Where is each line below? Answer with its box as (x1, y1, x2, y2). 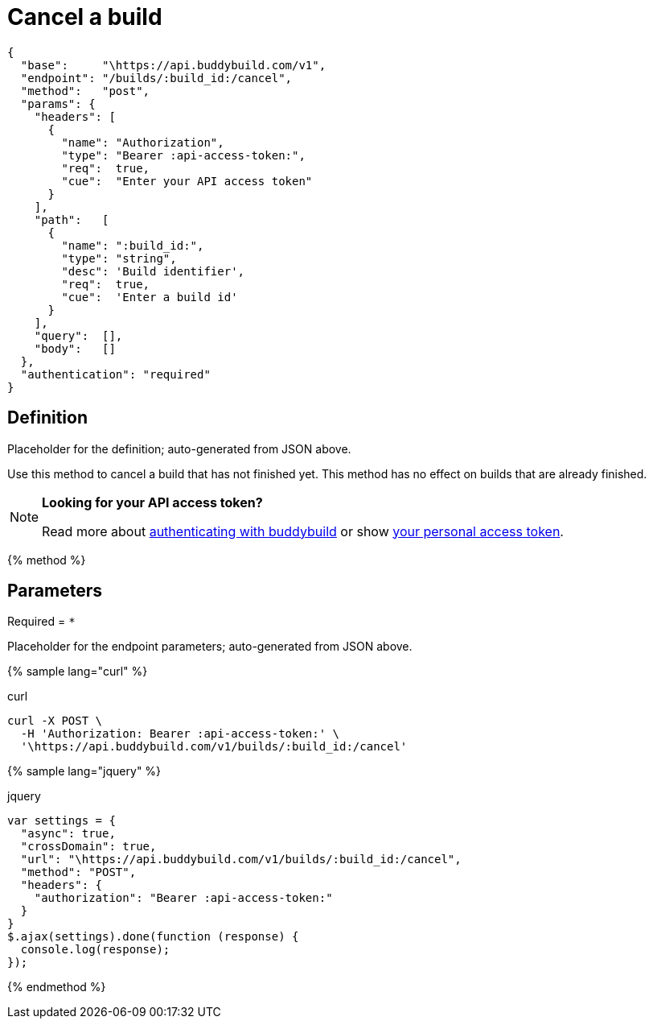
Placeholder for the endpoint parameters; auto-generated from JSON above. (7, 639, 413, 654)
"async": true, (20, 827, 116, 841)
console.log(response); (20, 943, 170, 957)
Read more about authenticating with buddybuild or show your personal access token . (42, 523, 564, 539)
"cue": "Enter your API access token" (61, 174, 313, 188)
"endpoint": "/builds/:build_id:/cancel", (20, 71, 293, 85)
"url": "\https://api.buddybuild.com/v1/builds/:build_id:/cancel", (20, 853, 462, 866)
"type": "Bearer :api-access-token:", (61, 148, 306, 162)
